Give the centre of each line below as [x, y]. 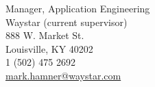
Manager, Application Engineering [78, 8]
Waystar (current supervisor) [67, 22]
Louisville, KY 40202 [49, 48]
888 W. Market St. [45, 35]
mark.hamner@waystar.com [63, 75]
